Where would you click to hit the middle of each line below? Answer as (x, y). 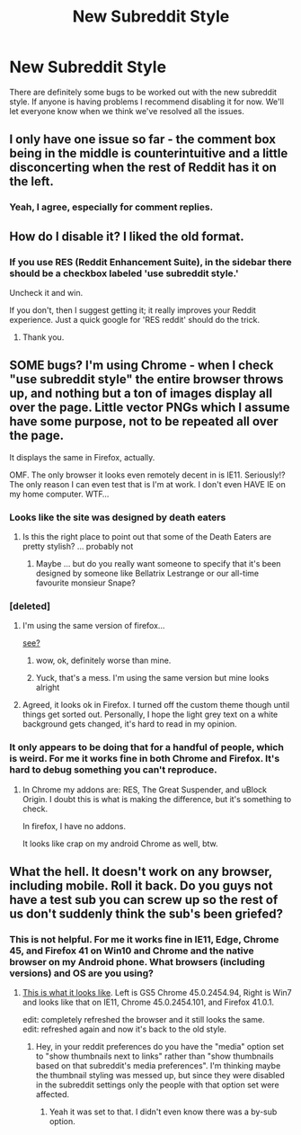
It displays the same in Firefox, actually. (82, 457)
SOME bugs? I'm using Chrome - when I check (142, 366)
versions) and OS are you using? (82, 973)
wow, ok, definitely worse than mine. (103, 661)
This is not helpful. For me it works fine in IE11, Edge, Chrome (144, 939)
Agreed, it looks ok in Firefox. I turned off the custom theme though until (156, 705)
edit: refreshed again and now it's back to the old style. (124, 1029)
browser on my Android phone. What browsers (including (137, 961)
